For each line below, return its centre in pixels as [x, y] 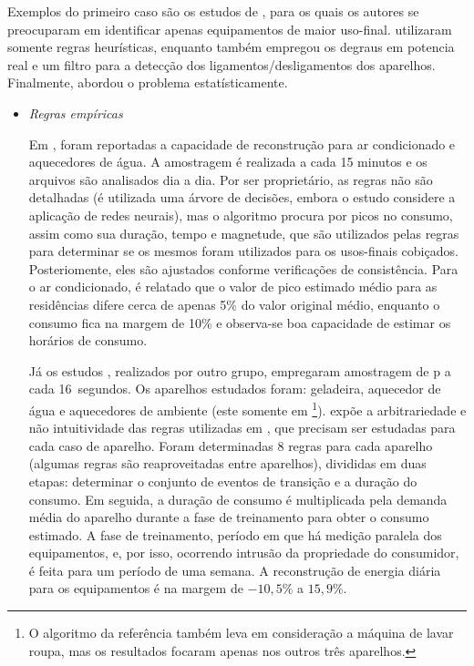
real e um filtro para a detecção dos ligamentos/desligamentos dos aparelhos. [222, 64]
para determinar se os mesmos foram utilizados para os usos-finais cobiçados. [243, 251]
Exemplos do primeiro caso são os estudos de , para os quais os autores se [213, 11]
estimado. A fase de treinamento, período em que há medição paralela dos [235, 534]
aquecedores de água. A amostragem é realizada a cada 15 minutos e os [228, 162]
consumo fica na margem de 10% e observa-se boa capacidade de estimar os [240, 322]
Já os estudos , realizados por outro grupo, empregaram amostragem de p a [240, 370]
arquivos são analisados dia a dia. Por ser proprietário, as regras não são [231, 179]
